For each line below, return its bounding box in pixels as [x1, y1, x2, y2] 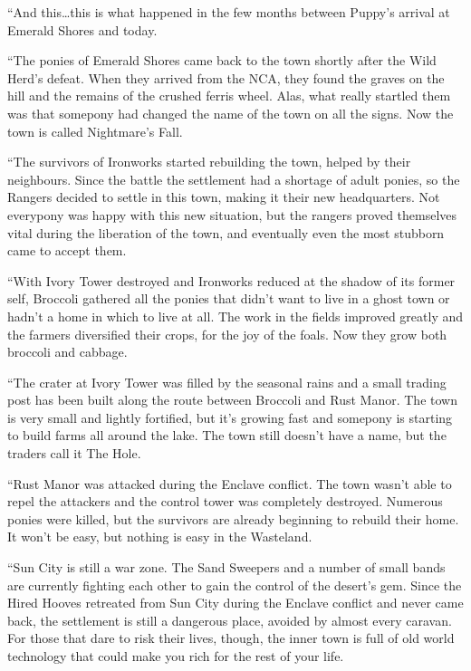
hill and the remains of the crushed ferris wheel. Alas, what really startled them [7, 86, 451, 105]
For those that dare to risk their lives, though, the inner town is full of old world [7, 628, 455, 647]
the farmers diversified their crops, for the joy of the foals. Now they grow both [7, 324, 447, 343]
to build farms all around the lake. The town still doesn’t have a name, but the [7, 426, 447, 445]
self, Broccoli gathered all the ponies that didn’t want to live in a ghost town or [7, 289, 450, 308]
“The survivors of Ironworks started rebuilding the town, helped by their [7, 152, 411, 171]
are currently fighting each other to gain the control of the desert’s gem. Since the [7, 575, 462, 594]
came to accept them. [7, 241, 127, 260]
